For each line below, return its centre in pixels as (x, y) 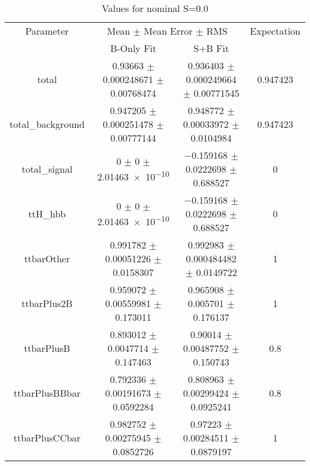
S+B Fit (211, 48)
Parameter (47, 31)
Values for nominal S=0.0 (155, 8)
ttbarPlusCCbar (47, 438)
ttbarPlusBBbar (47, 393)
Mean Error (168, 31)
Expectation (275, 31)
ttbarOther (47, 258)
